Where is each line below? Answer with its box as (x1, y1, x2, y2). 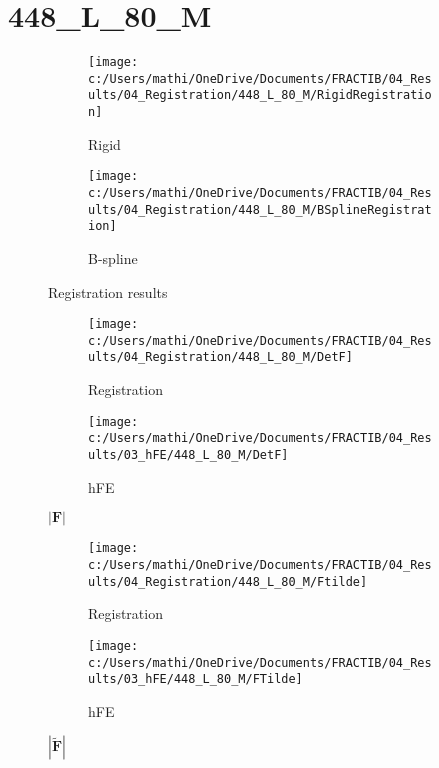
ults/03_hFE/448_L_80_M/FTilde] (88, 672, 303, 687)
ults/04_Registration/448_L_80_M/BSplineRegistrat (88, 202, 432, 217)
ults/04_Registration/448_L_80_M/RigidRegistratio (88, 88, 432, 103)
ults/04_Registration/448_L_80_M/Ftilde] (88, 574, 368, 589)
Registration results (48, 281, 168, 302)
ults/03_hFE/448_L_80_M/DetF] (88, 448, 289, 463)
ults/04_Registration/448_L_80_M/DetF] (88, 350, 353, 365)
